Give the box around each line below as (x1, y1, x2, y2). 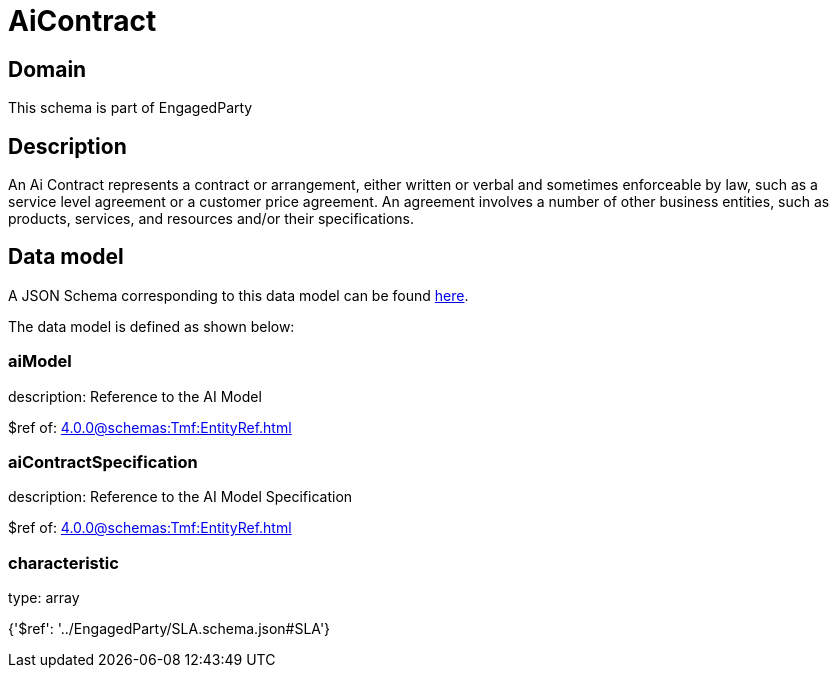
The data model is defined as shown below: (8, 317, 295, 335)
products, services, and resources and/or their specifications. (8, 210, 415, 228)
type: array (8, 589, 80, 607)
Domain (8, 56, 87, 82)
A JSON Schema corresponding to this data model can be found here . (8, 286, 469, 304)
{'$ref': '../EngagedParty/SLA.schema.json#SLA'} (8, 620, 331, 638)
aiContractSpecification (8, 451, 198, 472)
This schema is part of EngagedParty (8, 99, 253, 117)
